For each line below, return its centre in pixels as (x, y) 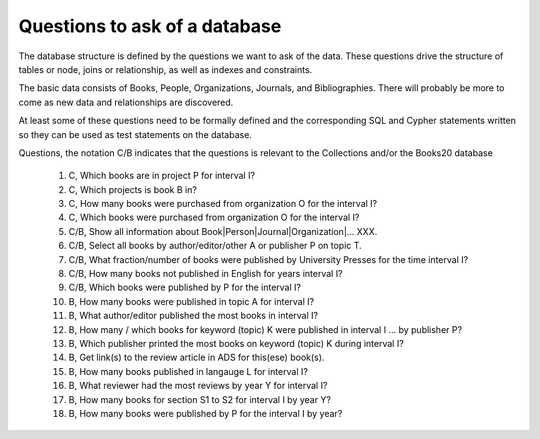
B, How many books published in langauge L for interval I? (188, 371)
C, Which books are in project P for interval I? (161, 176)
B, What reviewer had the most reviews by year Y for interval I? (198, 386)
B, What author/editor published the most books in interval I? (193, 316)
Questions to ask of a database (150, 26)
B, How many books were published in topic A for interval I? (191, 301)
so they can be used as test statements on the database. (135, 134)
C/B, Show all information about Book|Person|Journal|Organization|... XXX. (223, 231)
